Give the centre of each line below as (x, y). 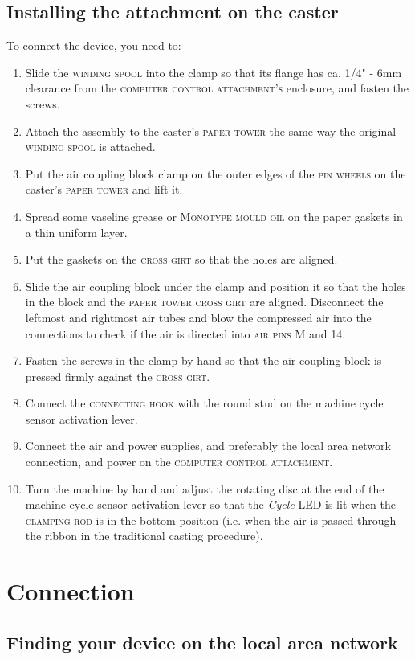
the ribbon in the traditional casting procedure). (144, 536)
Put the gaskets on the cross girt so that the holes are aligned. (181, 259)
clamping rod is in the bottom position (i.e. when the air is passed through (211, 520)
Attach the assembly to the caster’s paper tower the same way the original (211, 131)
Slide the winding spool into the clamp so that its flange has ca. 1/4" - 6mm (214, 72)
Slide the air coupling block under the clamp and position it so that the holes (216, 286)
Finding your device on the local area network (202, 642)
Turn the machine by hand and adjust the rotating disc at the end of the (205, 488)
